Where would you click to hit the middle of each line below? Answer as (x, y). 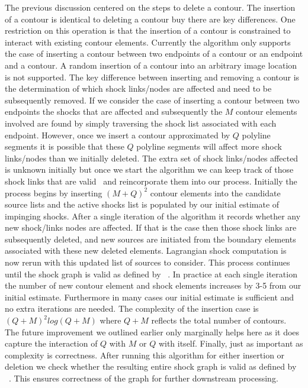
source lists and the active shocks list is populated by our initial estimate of (142, 204)
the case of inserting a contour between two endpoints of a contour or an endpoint (154, 54)
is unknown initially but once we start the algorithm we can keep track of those (149, 169)
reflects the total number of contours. (219, 320)
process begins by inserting (54, 193)
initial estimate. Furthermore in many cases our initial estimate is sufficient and (150, 297)
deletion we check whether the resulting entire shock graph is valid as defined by (151, 366)
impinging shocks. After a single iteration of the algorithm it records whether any (153, 216)
